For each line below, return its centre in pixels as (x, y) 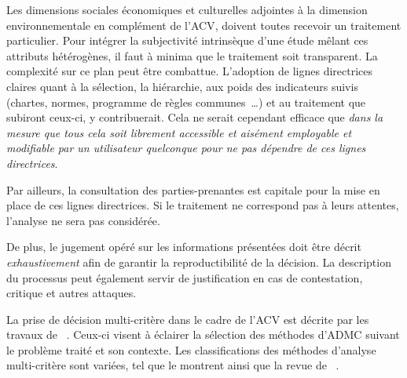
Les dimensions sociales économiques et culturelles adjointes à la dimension (187, 9)
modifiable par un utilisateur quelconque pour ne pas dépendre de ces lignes (186, 148)
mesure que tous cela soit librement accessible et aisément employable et (179, 132)
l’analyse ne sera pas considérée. (83, 220)
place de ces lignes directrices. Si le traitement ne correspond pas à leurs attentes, (203, 205)
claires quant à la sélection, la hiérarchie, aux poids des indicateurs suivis (182, 86)
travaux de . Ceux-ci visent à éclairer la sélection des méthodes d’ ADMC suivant (203, 334)
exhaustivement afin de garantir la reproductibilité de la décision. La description (199, 262)
